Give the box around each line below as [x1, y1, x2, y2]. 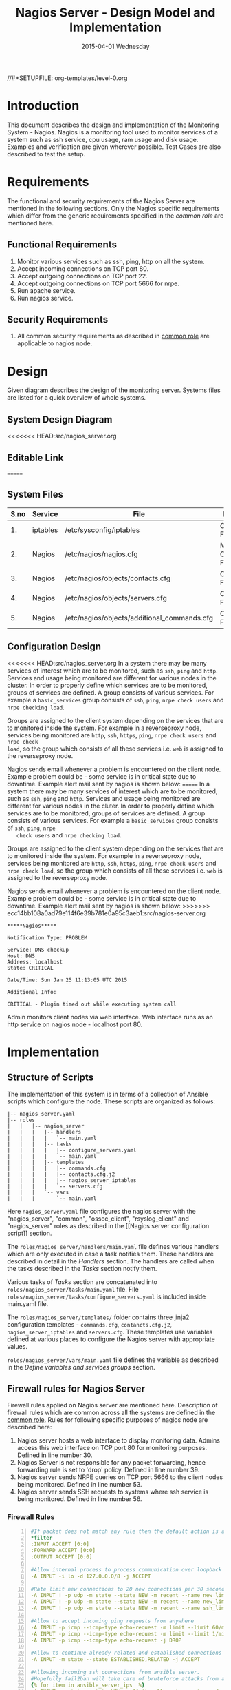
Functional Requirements [7, 239, 117, 251]
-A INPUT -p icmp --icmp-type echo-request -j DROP [30, 1637, 182, 1644]
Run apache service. [16, 286, 76, 294]
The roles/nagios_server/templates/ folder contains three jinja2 [7, 1313, 190, 1321]
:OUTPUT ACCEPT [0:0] [30, 1554, 93, 1560]
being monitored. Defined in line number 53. [16, 1480, 142, 1489]
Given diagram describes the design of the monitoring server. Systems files [7, 386, 221, 394]
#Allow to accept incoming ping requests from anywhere [30, 1618, 195, 1625]
